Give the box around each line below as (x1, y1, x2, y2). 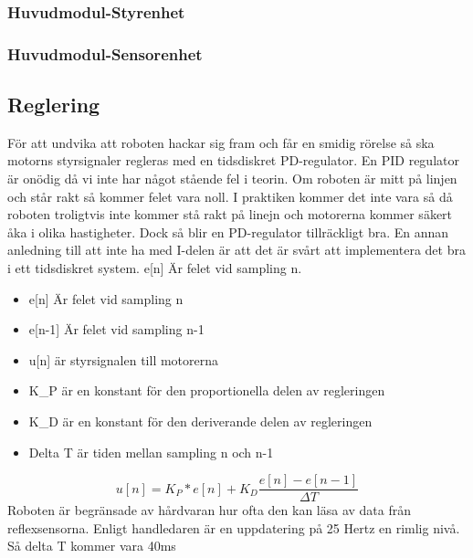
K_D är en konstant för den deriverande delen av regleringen (28, 412, 373, 431)
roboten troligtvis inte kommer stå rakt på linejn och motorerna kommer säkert (7, 205, 453, 224)
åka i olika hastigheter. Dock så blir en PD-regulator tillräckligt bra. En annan (7, 222, 449, 241)
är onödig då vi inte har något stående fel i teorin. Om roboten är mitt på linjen (7, 169, 457, 188)
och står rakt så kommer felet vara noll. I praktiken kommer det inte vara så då (7, 186, 453, 205)
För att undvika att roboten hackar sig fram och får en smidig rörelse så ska (7, 132, 435, 152)
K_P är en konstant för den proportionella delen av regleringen (28, 381, 385, 400)
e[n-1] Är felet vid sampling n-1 (28, 320, 205, 339)
